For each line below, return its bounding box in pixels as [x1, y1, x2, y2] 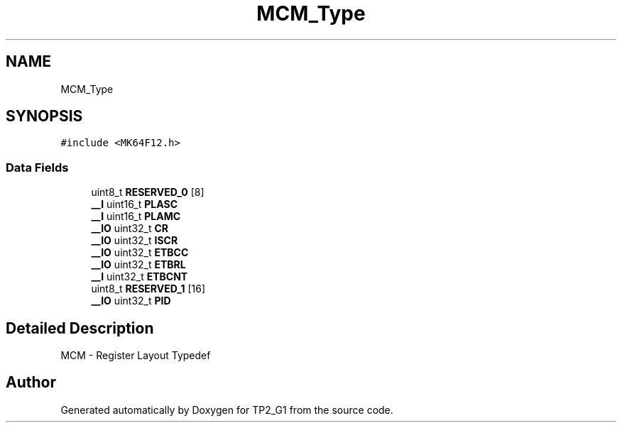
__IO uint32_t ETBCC [91, 246, 189, 259]
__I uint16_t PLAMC [91, 210, 181, 223]
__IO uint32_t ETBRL [91, 258, 186, 271]
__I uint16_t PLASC [91, 198, 178, 211]
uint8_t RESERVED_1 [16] [91, 282, 206, 295]
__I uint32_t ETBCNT [91, 270, 188, 283]
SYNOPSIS [6, 107, 83, 126]
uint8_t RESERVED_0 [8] [91, 186, 204, 199]
